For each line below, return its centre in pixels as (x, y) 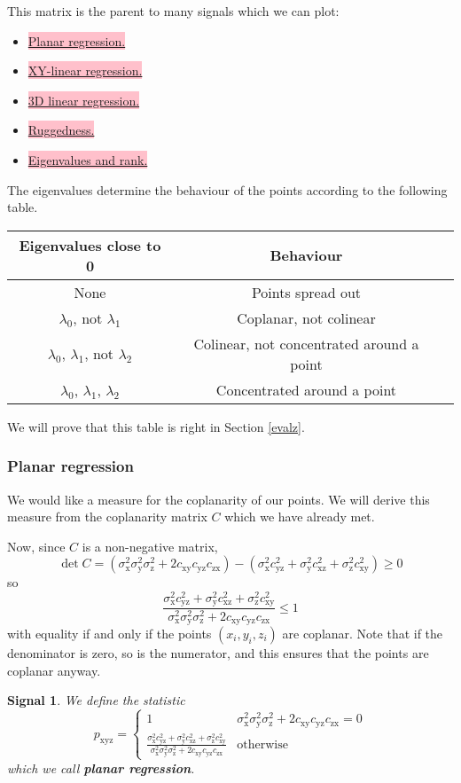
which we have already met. (300, 517)
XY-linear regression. (85, 70)
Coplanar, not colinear (306, 317)
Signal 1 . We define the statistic (96, 700)
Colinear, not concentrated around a (306, 343)
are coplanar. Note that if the (363, 633)
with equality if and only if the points (109, 633)
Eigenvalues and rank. (88, 159)
